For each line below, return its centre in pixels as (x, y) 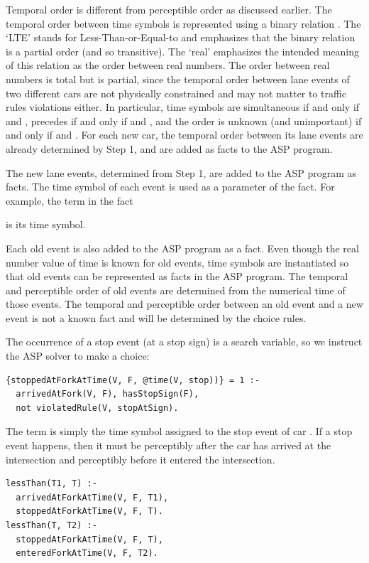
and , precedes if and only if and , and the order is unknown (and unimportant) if (184, 120)
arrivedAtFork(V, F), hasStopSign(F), (108, 394)
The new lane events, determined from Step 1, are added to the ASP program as (181, 172)
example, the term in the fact (70, 200)
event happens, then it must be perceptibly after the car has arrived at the (169, 445)
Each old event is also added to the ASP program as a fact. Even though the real (182, 248)
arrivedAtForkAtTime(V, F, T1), (92, 497)
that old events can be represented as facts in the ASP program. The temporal (177, 276)
